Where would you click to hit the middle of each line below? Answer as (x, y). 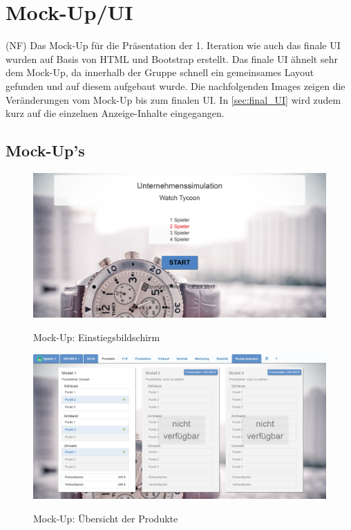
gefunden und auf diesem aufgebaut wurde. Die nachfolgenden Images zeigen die (175, 85)
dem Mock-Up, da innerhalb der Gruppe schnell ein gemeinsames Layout (160, 72)
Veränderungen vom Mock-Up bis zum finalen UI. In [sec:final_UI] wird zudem (173, 99)
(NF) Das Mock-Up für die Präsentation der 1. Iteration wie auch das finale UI (173, 45)
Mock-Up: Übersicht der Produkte (106, 518)
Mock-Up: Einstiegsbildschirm (97, 337)
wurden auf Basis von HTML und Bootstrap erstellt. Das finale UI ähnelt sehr (172, 58)
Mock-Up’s (45, 150)
